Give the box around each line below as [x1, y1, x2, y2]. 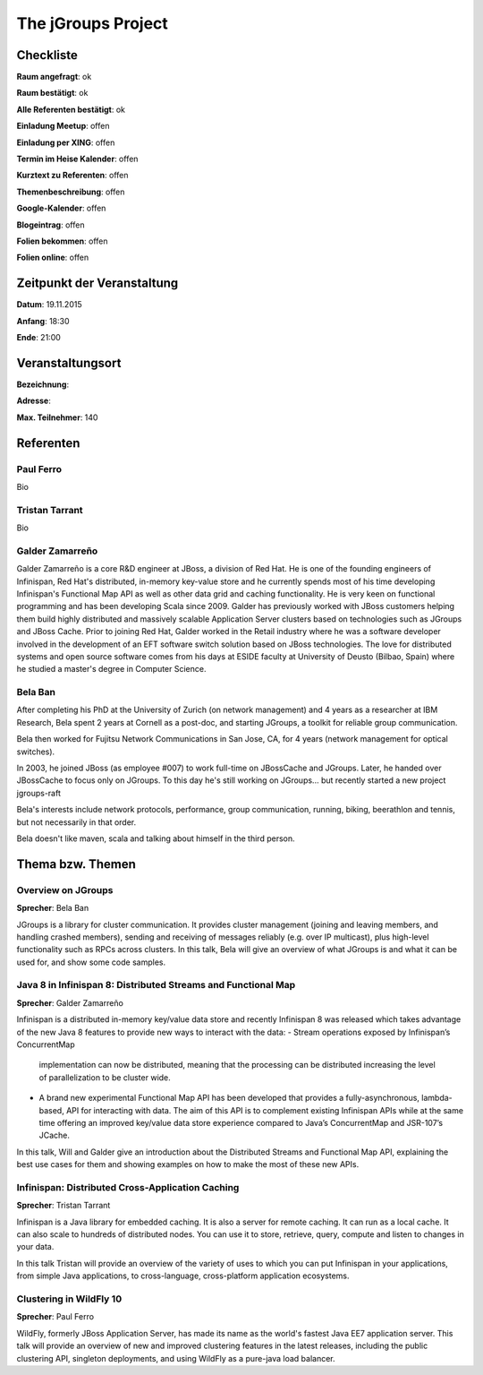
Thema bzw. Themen [16, 856, 136, 872]
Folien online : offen [16, 252, 89, 263]
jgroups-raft [16, 787, 62, 798]
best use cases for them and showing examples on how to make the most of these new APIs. [16, 1159, 360, 1170]
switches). [16, 746, 55, 757]
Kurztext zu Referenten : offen [16, 170, 129, 181]
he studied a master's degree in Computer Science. [16, 664, 207, 675]
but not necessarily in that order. [16, 816, 137, 828]
